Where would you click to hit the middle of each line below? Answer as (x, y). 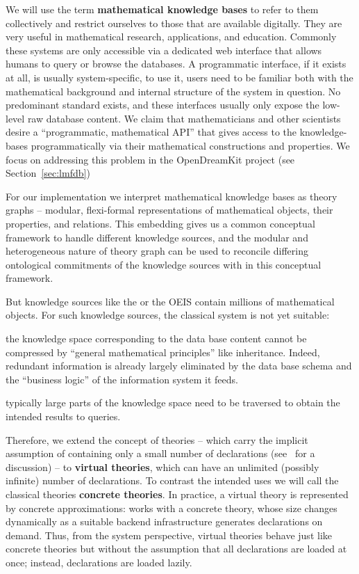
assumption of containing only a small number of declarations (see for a (160, 453)
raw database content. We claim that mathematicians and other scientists (184, 118)
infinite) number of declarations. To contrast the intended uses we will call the (172, 480)
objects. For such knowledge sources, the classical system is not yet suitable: (168, 315)
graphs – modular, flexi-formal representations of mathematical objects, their (169, 210)
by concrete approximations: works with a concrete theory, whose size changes (172, 508)
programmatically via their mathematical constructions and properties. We (190, 145)
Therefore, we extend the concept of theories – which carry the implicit (157, 439)
